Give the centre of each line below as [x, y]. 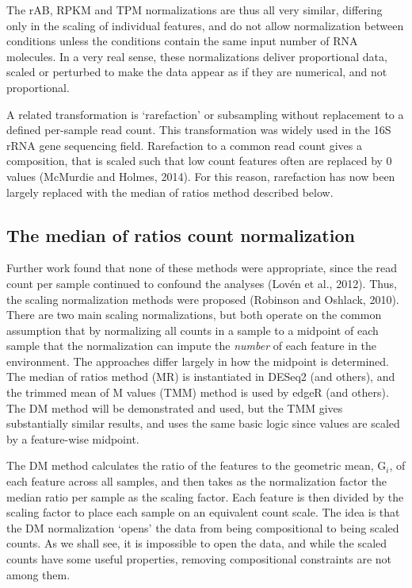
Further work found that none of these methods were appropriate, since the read [202, 268]
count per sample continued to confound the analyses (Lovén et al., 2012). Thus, [202, 283]
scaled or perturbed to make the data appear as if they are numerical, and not [197, 72]
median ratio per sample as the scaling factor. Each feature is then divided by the [205, 496]
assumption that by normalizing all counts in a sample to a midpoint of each [193, 330]
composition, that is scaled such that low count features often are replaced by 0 [199, 161]
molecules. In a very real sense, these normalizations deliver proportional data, [197, 56]
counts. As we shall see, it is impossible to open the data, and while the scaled [197, 543]
